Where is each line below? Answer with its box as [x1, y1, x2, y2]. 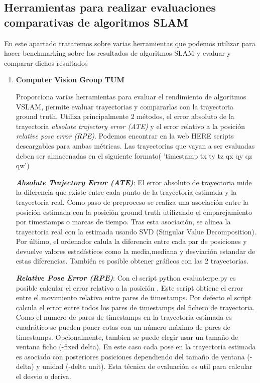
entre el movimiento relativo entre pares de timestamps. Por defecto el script [16, 292, 252, 303]
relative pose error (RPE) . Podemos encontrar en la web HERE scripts [16, 131, 234, 141]
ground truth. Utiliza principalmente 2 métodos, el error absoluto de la [16, 111, 234, 121]
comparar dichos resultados [4, 57, 88, 68]
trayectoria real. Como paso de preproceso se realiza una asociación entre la [16, 196, 249, 207]
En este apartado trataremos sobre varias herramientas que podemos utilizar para [4, 38, 255, 48]
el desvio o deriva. [16, 371, 71, 381]
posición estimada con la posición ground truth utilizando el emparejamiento [16, 206, 252, 217]
